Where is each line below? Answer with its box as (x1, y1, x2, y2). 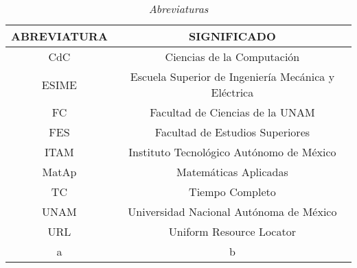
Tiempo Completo (189, 184, 276, 199)
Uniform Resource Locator (168, 223, 296, 239)
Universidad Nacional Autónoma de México (128, 204, 337, 219)
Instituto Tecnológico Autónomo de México (128, 144, 336, 160)
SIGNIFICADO (189, 28, 276, 44)
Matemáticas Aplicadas (176, 164, 288, 180)
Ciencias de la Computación (165, 49, 300, 64)
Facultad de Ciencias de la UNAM (150, 104, 315, 120)
